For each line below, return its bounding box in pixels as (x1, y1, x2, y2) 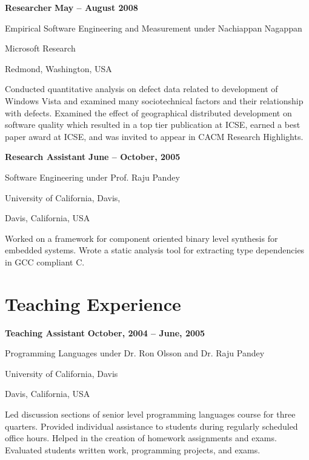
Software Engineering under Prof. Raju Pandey (5, 170, 180, 183)
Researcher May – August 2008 (5, 1, 138, 13)
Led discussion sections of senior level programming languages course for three (5, 408, 296, 420)
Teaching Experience (5, 291, 181, 316)
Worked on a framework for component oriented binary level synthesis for (5, 232, 278, 244)
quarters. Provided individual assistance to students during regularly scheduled (5, 419, 298, 432)
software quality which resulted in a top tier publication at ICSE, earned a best (5, 118, 301, 131)
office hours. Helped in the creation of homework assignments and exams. (5, 432, 277, 444)
